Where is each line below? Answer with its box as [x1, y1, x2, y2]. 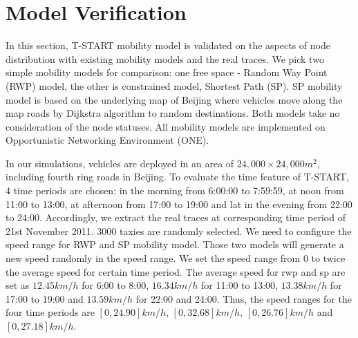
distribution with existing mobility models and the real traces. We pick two [6, 51, 324, 66]
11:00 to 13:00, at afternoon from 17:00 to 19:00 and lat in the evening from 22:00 [6, 196, 352, 211]
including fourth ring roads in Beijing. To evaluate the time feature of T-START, [6, 169, 349, 184]
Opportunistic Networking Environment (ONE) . [6, 133, 209, 147]
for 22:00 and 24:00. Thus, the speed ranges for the [135, 291, 352, 306]
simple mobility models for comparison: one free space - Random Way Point [6, 65, 328, 79]
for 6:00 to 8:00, [82, 278, 149, 292]
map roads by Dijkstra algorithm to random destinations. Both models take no [6, 106, 340, 120]
